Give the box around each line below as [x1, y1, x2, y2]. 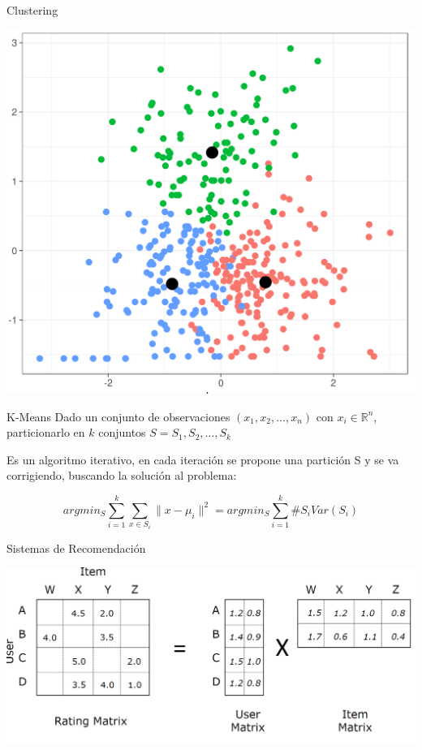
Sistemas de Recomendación [6, 539, 146, 556]
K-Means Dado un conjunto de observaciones [6, 407, 230, 425]
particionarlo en [6, 424, 85, 441]
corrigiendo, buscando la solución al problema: [6, 467, 237, 484]
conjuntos [98, 424, 146, 441]
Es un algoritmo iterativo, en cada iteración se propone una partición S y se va [6, 450, 399, 468]
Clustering [6, 2, 58, 18]
